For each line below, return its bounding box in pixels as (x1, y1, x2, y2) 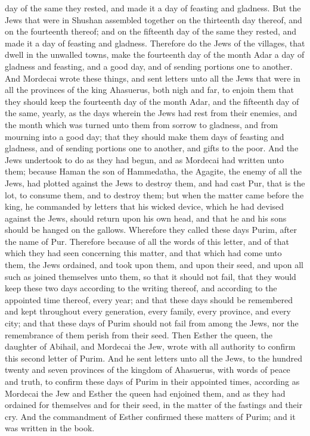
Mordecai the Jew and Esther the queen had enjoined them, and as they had (5, 387, 286, 399)
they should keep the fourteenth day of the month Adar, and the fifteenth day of (5, 95, 299, 107)
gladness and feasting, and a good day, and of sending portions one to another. (5, 60, 293, 72)
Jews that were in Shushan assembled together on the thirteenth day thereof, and (5, 13, 302, 26)
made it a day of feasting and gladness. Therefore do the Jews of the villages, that (5, 36, 305, 49)
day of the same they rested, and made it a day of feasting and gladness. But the (5, 2, 301, 14)
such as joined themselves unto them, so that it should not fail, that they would (5, 270, 296, 282)
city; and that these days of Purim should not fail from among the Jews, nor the (5, 317, 299, 329)
